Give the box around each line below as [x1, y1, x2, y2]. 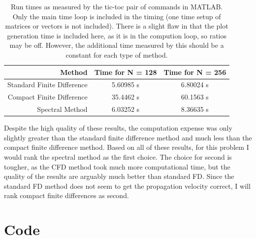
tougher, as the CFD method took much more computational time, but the [4, 161, 230, 171]
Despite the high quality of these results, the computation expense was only [4, 123, 232, 133]
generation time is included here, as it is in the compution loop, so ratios [7, 30, 226, 40]
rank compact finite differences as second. [4, 190, 129, 201]
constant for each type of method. [65, 49, 168, 60]
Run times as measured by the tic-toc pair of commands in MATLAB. [10, 1, 223, 11]
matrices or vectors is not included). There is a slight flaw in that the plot [5, 21, 228, 31]
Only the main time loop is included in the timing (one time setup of [12, 11, 221, 21]
